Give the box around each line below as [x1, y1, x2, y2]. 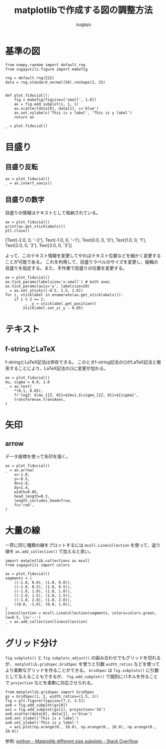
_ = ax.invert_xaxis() [5, 180, 52, 186]
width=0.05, [14, 489, 39, 495]
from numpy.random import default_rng [5, 62, 85, 67]
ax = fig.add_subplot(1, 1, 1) [14, 102, 79, 107]
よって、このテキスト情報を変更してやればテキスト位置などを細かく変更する [5, 252, 161, 258]
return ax [14, 115, 35, 120]
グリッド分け [5, 637, 58, 649]
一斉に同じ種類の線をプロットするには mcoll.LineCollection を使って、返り [5, 542, 161, 548]
